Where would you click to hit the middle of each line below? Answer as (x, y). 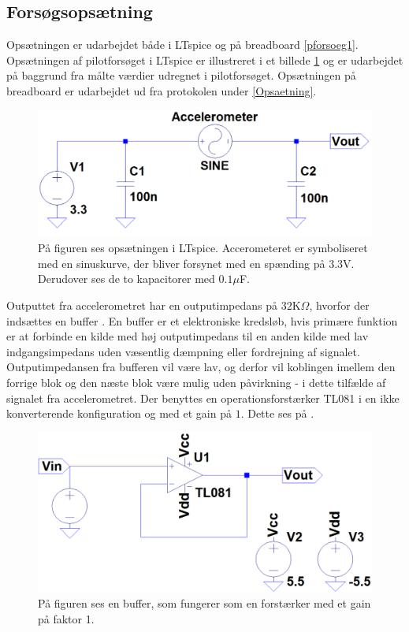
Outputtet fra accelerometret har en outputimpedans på (142, 305)
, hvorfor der (339, 305)
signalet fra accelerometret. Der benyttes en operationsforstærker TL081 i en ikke (203, 398)
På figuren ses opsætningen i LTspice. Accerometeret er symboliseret (203, 248)
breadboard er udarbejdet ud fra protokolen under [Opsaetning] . (162, 90)
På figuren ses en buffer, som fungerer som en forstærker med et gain (204, 603)
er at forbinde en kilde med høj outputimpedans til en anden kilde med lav (188, 336)
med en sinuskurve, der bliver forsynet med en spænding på (182, 263)
